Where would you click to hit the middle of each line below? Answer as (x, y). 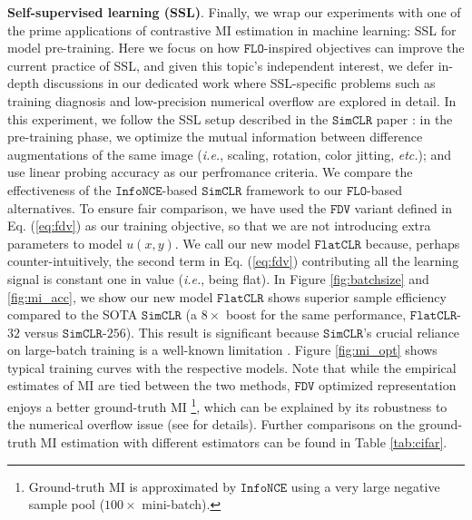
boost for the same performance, (316, 314)
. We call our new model (242, 243)
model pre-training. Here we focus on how (124, 48)
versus (41, 332)
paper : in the (414, 118)
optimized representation (388, 385)
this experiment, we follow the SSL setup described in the (168, 118)
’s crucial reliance (412, 332)
